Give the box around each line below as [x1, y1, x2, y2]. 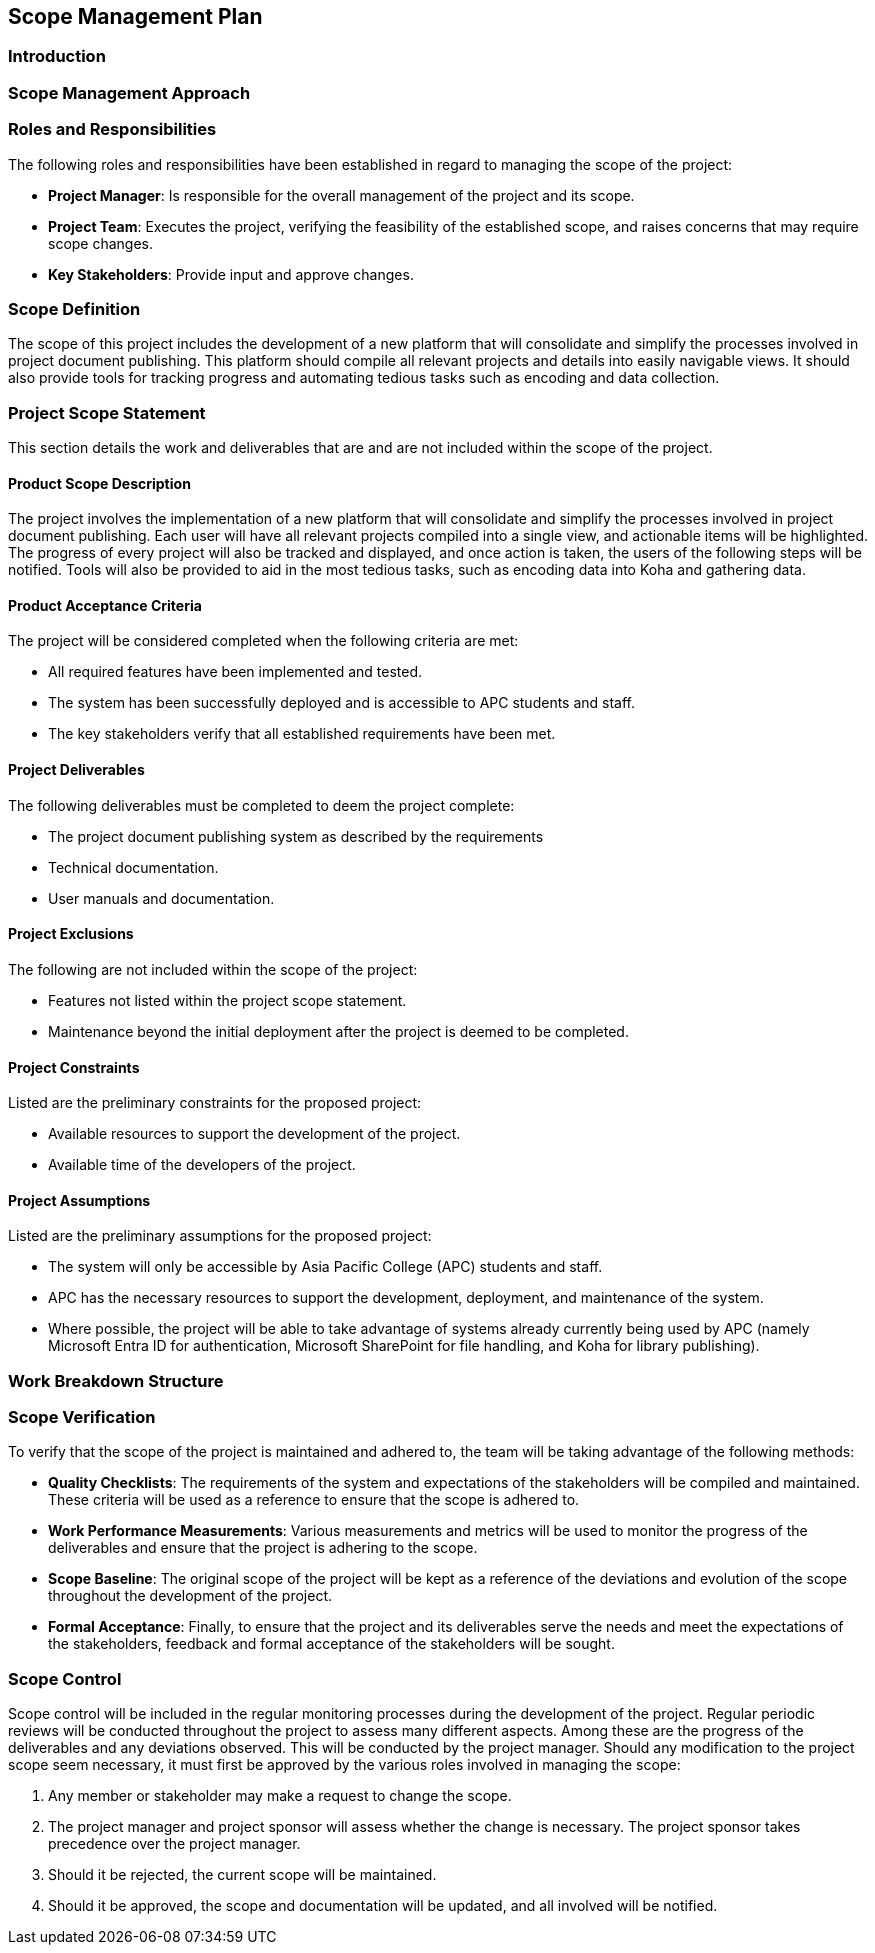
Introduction [8, 46, 106, 67]
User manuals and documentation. [48, 889, 275, 907]
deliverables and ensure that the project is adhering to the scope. [48, 1539, 478, 1557]
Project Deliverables [8, 761, 145, 779]
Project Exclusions [8, 925, 134, 943]
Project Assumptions [8, 1191, 151, 1209]
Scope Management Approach [8, 82, 251, 103]
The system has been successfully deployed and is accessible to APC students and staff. [48, 694, 636, 712]
